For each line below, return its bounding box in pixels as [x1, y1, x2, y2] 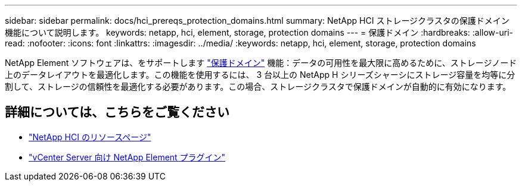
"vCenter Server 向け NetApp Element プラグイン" [29, 152, 226, 162]
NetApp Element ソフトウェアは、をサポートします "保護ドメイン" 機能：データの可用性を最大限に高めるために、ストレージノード [5, 58, 517, 68]
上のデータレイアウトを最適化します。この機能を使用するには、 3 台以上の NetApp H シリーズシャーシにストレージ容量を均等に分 [5, 70, 515, 80]
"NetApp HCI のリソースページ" [29, 131, 151, 142]
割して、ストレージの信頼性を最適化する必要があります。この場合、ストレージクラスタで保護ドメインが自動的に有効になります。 [5, 81, 511, 92]
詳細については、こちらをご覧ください [5, 105, 229, 120]
